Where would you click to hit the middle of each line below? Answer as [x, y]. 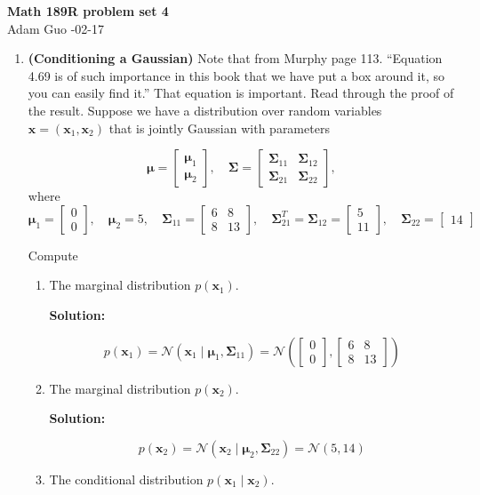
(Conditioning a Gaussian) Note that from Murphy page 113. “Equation [235, 58]
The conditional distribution [126, 479]
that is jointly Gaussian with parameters [219, 128]
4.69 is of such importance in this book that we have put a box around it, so [236, 75]
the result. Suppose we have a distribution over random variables [205, 110]
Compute [53, 255]
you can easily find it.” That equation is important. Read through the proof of [241, 93]
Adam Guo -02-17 [56, 28]
